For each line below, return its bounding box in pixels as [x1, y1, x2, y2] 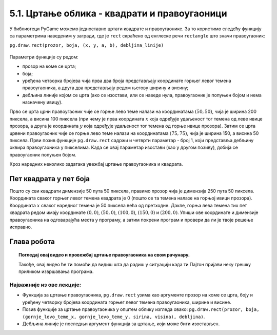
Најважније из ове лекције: [9, 281, 82, 288]
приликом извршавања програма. [18, 268, 94, 274]
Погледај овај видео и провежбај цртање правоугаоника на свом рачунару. [18, 252, 190, 258]
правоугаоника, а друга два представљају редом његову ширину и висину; [22, 85, 189, 91]
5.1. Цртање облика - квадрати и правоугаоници [9, 8, 228, 19]
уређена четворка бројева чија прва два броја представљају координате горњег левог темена [22, 77, 231, 84]
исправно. [9, 224, 32, 230]
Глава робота [9, 237, 55, 246]
